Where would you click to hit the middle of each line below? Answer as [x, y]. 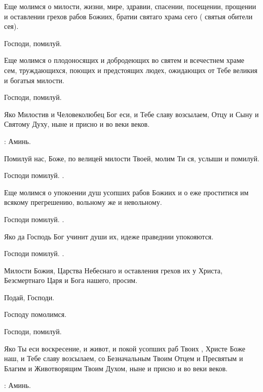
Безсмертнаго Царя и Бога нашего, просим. [71, 280]
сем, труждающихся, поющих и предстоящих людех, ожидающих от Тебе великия [131, 70]
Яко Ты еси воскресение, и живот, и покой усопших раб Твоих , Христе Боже [125, 348]
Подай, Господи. [29, 297]
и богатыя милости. [34, 80]
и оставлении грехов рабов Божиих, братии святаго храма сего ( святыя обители [128, 16]
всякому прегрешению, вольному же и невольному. [83, 202]
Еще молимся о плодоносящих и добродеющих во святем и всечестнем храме [124, 60]
